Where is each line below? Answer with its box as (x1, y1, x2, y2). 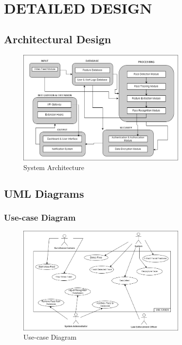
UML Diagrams (4, 186, 84, 201)
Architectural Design (4, 31, 111, 46)
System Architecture (23, 162, 84, 172)
